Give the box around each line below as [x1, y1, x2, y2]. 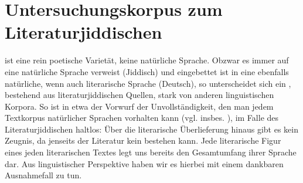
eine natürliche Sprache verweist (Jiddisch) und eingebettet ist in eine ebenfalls [5, 65, 289, 77]
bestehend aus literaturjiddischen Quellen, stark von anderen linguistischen [5, 89, 274, 101]
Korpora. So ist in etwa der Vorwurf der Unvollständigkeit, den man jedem [5, 100, 274, 112]
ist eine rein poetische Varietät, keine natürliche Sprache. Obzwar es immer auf [5, 54, 289, 66]
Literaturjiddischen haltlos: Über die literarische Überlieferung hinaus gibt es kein [5, 123, 299, 135]
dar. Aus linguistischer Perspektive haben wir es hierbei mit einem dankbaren [5, 157, 284, 170]
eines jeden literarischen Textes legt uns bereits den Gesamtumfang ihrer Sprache [5, 146, 297, 158]
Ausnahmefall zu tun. [5, 169, 82, 181]
